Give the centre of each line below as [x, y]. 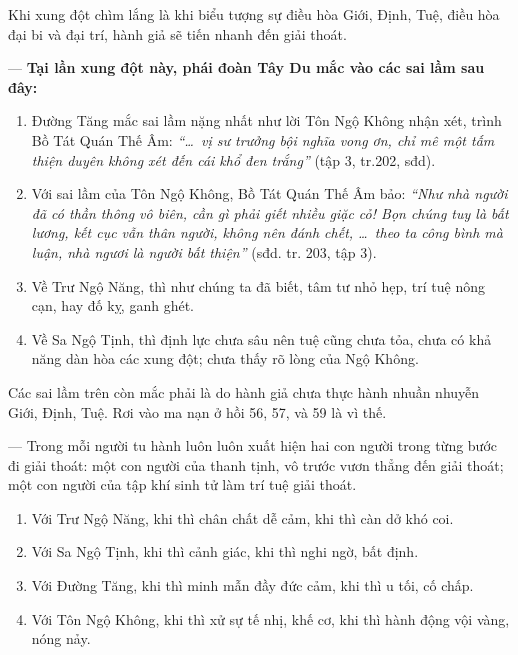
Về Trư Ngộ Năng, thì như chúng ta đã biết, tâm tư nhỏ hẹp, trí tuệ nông [258, 285]
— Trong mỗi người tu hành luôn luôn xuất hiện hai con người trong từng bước [253, 445]
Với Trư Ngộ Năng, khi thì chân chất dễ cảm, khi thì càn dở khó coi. [242, 517]
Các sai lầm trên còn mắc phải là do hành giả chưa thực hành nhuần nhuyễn [244, 391]
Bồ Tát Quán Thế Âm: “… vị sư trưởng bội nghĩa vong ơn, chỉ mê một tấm [263, 139]
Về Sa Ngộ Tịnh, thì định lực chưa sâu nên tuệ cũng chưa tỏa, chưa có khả [261, 338]
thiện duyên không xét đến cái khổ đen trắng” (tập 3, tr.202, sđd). [233, 159]
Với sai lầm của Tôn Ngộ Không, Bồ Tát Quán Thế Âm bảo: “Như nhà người [269, 193]
